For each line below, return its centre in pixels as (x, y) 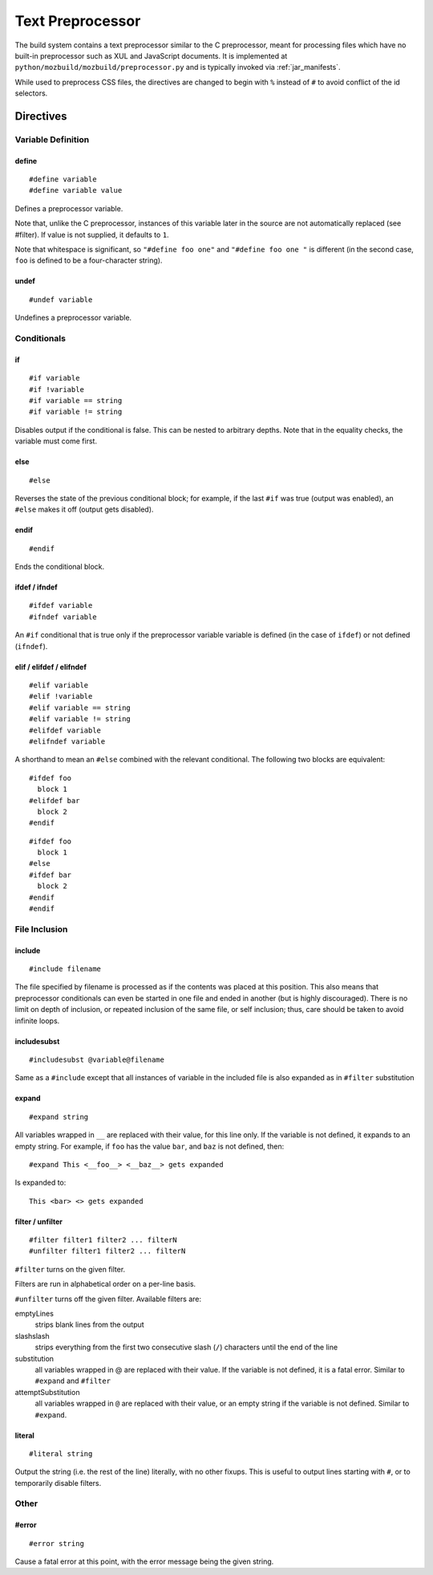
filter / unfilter (39, 1222)
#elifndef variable (67, 741)
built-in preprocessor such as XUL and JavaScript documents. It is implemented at (151, 55)
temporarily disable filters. (58, 1483)
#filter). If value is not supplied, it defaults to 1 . (92, 235)
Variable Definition (52, 139)
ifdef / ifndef (36, 587)
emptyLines (34, 1314)
